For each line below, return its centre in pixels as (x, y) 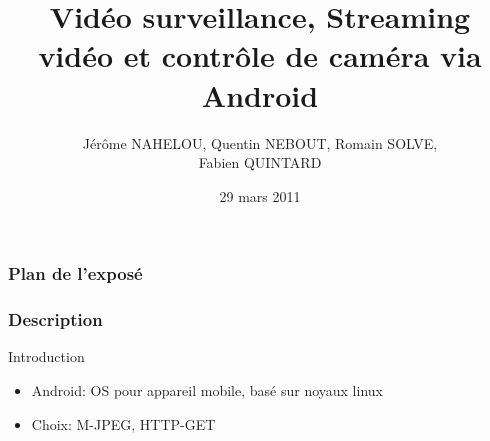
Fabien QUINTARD (260, 162)
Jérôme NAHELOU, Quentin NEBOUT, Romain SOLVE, (260, 142)
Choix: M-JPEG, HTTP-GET (123, 423)
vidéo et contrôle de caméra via (260, 55)
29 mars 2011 (260, 195)
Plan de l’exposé (75, 273)
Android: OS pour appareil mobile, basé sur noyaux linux (207, 390)
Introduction (46, 356)
